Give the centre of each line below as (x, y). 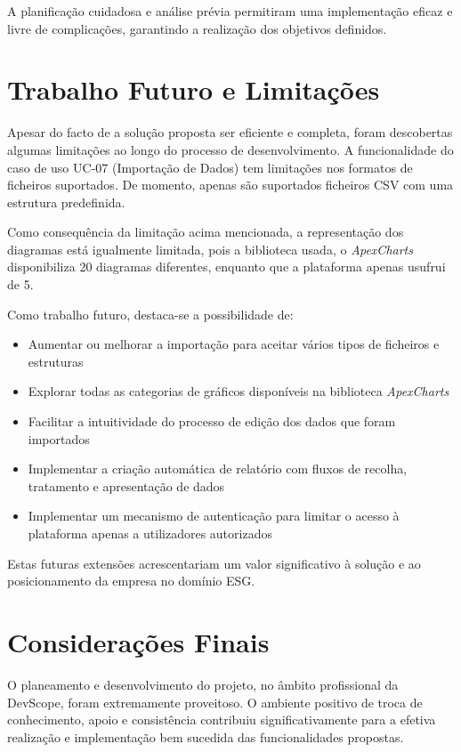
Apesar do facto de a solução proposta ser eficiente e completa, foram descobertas (230, 132)
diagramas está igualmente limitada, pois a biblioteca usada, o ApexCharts (210, 249)
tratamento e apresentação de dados (126, 485)
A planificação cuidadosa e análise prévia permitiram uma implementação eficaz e (230, 11)
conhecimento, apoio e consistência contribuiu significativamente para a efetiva (222, 720)
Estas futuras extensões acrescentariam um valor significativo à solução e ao (214, 563)
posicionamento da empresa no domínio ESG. (131, 581)
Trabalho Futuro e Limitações (194, 89)
